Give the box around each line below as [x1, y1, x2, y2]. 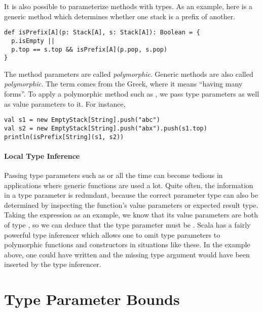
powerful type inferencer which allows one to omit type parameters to [4, 229, 220, 240]
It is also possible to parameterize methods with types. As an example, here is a [4, 1, 252, 11]
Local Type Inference [4, 150, 80, 161]
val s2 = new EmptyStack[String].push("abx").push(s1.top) [4, 124, 207, 132]
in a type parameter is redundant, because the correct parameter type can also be [4, 190, 258, 200]
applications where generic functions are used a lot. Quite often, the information [4, 180, 253, 190]
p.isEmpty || [11, 37, 55, 44]
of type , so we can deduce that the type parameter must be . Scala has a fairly [4, 219, 251, 230]
